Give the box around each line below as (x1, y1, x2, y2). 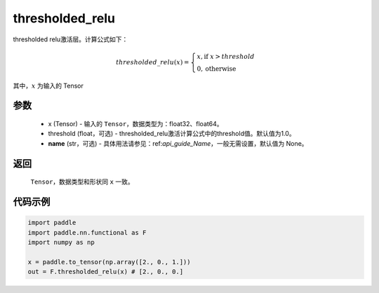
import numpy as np (27, 238, 95, 246)
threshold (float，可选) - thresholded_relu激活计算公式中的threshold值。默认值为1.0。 (48, 130, 295, 138)
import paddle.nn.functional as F (27, 229, 147, 236)
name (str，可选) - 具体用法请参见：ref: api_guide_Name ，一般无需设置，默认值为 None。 (48, 139, 308, 147)
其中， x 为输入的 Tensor (13, 81, 84, 90)
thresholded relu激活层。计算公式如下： (13, 35, 128, 43)
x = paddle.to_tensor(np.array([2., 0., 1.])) (27, 258, 191, 266)
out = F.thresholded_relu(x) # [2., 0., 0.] (27, 268, 184, 276)
